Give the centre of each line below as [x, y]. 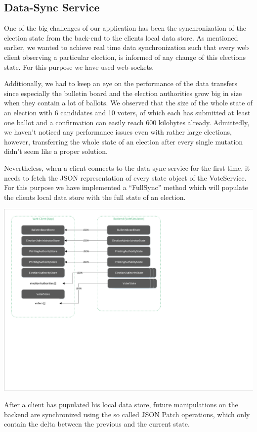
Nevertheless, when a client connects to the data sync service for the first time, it [127, 168]
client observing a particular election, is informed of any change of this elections [125, 57]
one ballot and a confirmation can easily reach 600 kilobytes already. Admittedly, [127, 122]
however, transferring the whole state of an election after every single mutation [124, 141]
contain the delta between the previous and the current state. [97, 424]
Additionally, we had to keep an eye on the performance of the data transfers [121, 83]
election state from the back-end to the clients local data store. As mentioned [121, 37]
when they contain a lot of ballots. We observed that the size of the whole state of [128, 103]
